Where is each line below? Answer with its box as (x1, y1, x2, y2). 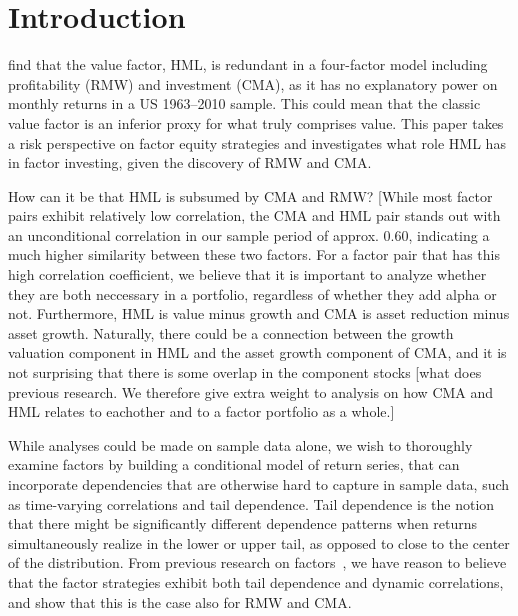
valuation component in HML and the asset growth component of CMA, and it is (8, 342, 507, 363)
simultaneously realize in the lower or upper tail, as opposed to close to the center (8, 532, 510, 553)
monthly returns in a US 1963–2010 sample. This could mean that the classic (8, 93, 481, 114)
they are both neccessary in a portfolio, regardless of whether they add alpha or (8, 283, 497, 304)
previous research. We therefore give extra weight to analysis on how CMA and (8, 381, 494, 402)
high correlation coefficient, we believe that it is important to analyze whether (8, 264, 487, 285)
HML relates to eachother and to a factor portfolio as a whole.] (8, 401, 395, 422)
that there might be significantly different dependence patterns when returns (8, 513, 478, 534)
